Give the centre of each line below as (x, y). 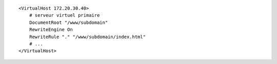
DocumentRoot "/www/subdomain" (68, 22)
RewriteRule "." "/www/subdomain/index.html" (87, 37)
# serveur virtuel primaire (64, 15)
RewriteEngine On (51, 30)
